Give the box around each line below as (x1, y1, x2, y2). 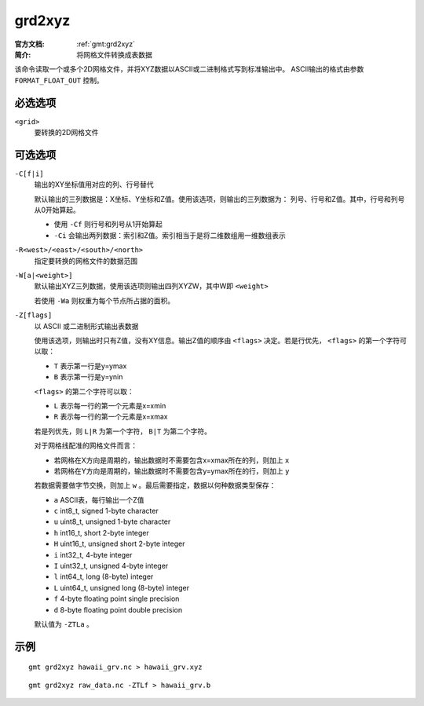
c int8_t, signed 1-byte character (53, 507, 159, 516)
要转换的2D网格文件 (34, 128, 99, 137)
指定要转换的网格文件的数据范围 (34, 256, 137, 265)
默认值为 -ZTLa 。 (34, 619, 94, 628)
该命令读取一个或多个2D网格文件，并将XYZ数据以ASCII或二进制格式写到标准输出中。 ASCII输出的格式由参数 (14, 64, 364, 74)
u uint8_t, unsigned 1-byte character (53, 517, 171, 526)
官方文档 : (14, 39, 45, 49)
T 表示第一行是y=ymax (53, 361, 127, 371)
